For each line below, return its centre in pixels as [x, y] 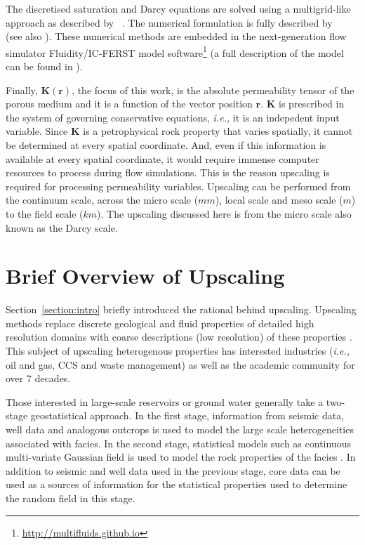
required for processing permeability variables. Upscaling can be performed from [178, 186]
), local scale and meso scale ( [279, 200]
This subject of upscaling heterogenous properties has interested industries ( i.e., [178, 351]
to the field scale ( [45, 213]
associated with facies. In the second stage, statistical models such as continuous [178, 443]
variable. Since [37, 131]
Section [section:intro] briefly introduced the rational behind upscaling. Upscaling [181, 309]
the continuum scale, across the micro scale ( [102, 200]
